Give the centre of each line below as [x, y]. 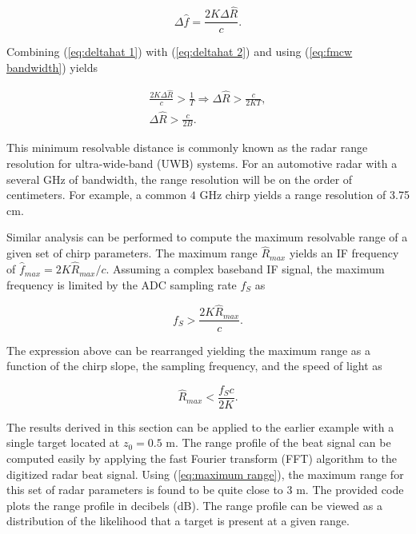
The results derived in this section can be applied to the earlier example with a [200, 426]
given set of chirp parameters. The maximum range [132, 253]
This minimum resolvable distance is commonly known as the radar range [187, 147]
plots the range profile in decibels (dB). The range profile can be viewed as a [194, 505]
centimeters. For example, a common [97, 195]
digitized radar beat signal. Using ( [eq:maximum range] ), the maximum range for [205, 474]
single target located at [63, 442]
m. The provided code [350, 490]
